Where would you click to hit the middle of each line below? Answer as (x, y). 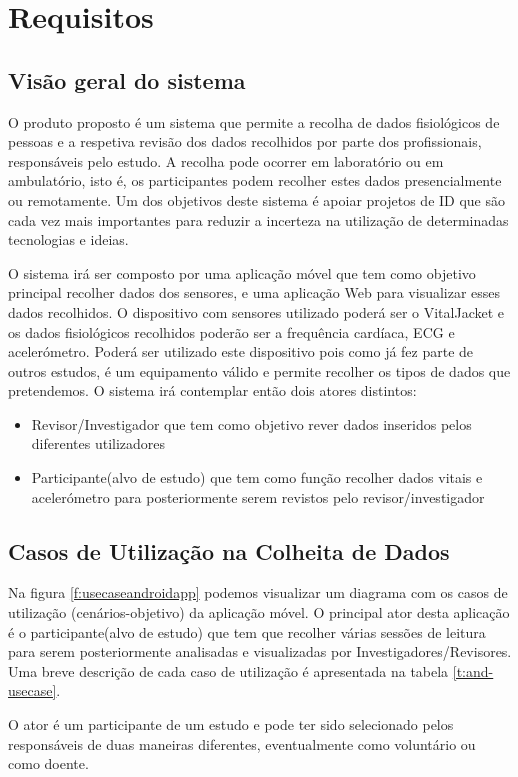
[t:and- (473, 670)
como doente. (48, 763)
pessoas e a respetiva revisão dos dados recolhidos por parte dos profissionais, (245, 141)
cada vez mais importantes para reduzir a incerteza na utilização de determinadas (258, 219)
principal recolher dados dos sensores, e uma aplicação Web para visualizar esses (254, 292)
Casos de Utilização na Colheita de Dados (229, 550)
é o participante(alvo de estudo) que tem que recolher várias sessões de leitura (247, 631)
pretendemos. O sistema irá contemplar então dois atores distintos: (212, 390)
